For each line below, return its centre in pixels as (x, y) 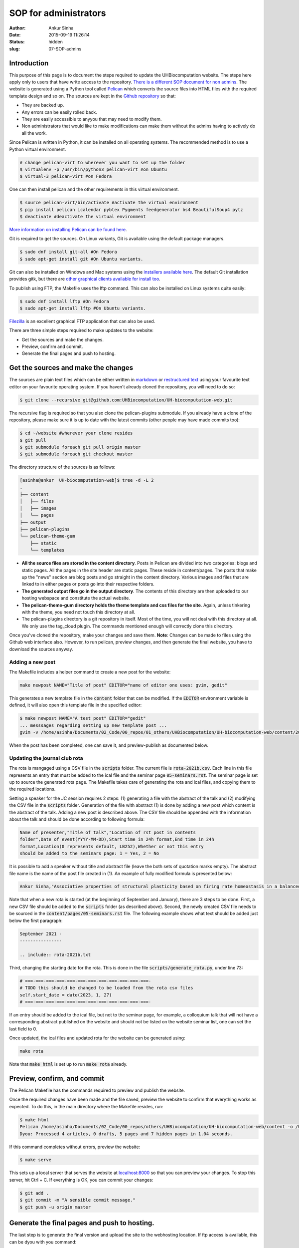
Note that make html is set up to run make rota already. (68, 1064)
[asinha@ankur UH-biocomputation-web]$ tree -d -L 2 (87, 480)
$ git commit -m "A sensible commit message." (77, 1200)
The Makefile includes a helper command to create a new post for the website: (90, 672)
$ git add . (34, 1193)
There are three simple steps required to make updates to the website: (81, 330)
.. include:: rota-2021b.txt (55, 954)
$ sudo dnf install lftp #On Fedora (65, 301)
